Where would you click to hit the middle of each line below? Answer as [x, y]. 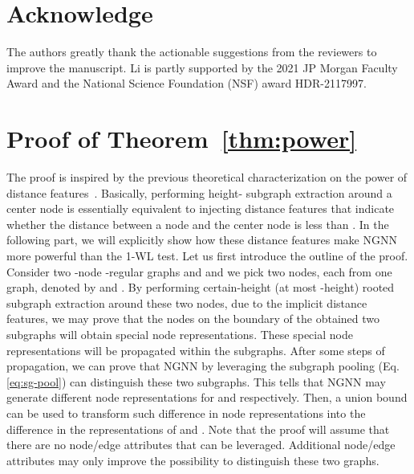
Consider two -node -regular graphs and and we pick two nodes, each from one [199, 271]
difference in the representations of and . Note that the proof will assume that [198, 429]
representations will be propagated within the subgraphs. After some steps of [196, 350]
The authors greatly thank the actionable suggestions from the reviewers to [192, 52]
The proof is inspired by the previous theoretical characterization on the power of [207, 177]
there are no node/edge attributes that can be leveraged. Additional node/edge [201, 445]
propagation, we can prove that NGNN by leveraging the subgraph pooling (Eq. [203, 366]
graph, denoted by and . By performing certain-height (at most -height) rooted [201, 287]
